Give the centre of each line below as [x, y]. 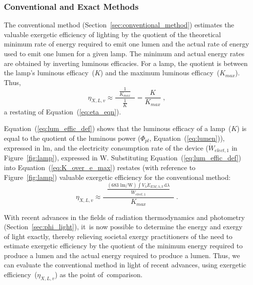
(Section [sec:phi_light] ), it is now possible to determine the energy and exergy [123, 227]
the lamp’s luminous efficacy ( [49, 73]
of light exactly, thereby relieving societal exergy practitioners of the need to [118, 236]
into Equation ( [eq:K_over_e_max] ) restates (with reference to [100, 167]
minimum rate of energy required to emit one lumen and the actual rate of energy [126, 44]
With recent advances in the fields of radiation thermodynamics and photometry [125, 217]
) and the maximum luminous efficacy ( [160, 73]
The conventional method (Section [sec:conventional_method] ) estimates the [119, 25]
